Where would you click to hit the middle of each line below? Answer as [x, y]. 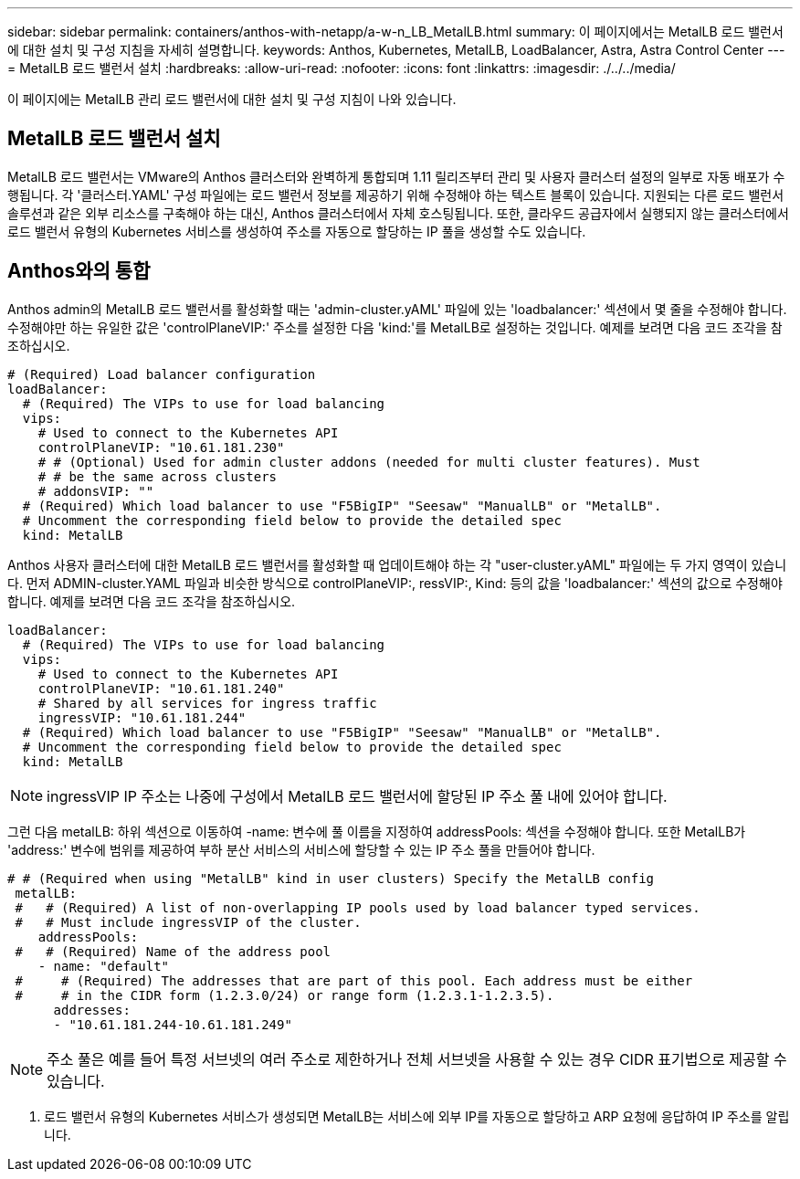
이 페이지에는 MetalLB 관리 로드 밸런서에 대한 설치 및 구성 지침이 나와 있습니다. [232, 99]
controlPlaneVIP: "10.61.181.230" [161, 447]
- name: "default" [104, 966]
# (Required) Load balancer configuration [162, 374]
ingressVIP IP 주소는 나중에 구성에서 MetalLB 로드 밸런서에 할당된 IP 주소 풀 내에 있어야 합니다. [357, 796]
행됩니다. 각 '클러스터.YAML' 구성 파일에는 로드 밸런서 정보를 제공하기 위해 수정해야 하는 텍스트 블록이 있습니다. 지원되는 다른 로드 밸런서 [396, 195]
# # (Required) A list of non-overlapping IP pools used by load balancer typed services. [358, 907]
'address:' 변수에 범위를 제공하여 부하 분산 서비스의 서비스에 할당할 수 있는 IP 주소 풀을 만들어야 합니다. [301, 849]
